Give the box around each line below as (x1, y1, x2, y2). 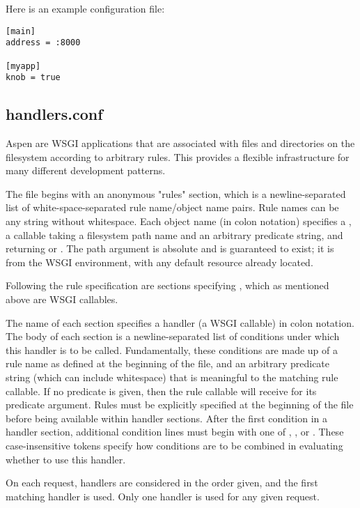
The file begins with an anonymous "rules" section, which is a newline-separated (6, 186, 346, 201)
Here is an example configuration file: (6, 1, 165, 15)
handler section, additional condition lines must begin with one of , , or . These (6, 424, 344, 439)
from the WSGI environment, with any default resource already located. (6, 254, 313, 269)
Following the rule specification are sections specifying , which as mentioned (6, 278, 329, 293)
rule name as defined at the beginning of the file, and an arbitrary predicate (6, 356, 330, 371)
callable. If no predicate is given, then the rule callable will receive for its (6, 383, 317, 398)
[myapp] (6, 61, 41, 71)
